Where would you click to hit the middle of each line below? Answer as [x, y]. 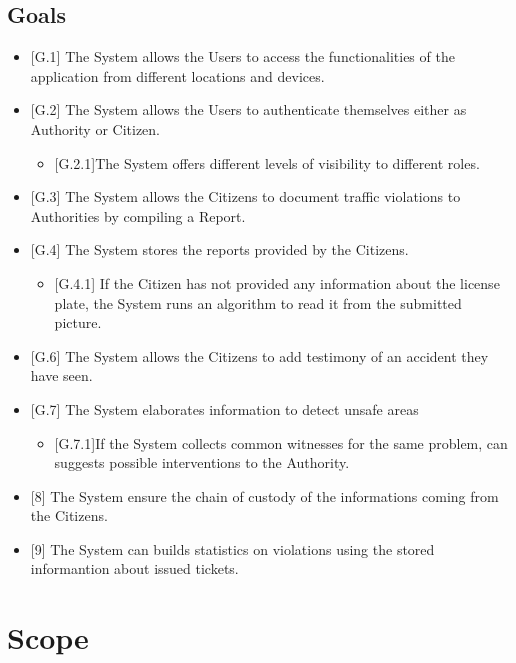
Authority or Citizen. [95, 128]
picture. [78, 322]
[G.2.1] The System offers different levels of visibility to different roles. [267, 162]
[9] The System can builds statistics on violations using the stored [232, 548]
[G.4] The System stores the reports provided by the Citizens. [219, 249]
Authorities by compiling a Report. [138, 215]
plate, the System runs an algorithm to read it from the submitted [258, 302]
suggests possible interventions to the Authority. [202, 462]
